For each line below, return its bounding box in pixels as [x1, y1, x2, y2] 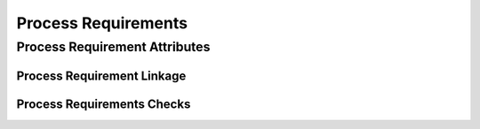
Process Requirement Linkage [16, 68, 187, 83]
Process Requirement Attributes [16, 39, 211, 55]
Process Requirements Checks [16, 96, 191, 111]
